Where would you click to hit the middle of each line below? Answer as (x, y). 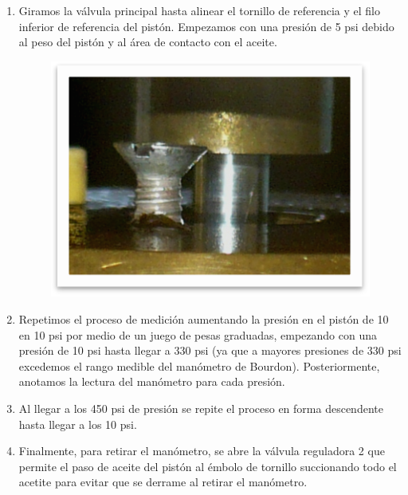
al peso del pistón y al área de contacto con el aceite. (148, 42)
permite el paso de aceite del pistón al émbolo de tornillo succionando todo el (208, 466)
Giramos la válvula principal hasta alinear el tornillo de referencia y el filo (199, 10)
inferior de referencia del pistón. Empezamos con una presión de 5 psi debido (206, 26)
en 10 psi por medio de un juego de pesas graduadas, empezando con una (198, 334)
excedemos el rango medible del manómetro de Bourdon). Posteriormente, (199, 365)
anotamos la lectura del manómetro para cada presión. (152, 381)
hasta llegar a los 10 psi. (78, 424)
